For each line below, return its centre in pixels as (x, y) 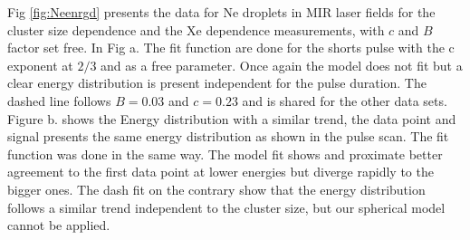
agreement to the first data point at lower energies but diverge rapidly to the (221, 172)
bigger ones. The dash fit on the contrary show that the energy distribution (216, 189)
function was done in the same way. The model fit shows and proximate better (225, 154)
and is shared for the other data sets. (345, 100)
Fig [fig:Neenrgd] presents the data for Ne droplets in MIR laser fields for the (221, 12)
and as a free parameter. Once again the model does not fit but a (282, 65)
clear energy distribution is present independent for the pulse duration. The (217, 83)
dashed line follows (59, 100)
